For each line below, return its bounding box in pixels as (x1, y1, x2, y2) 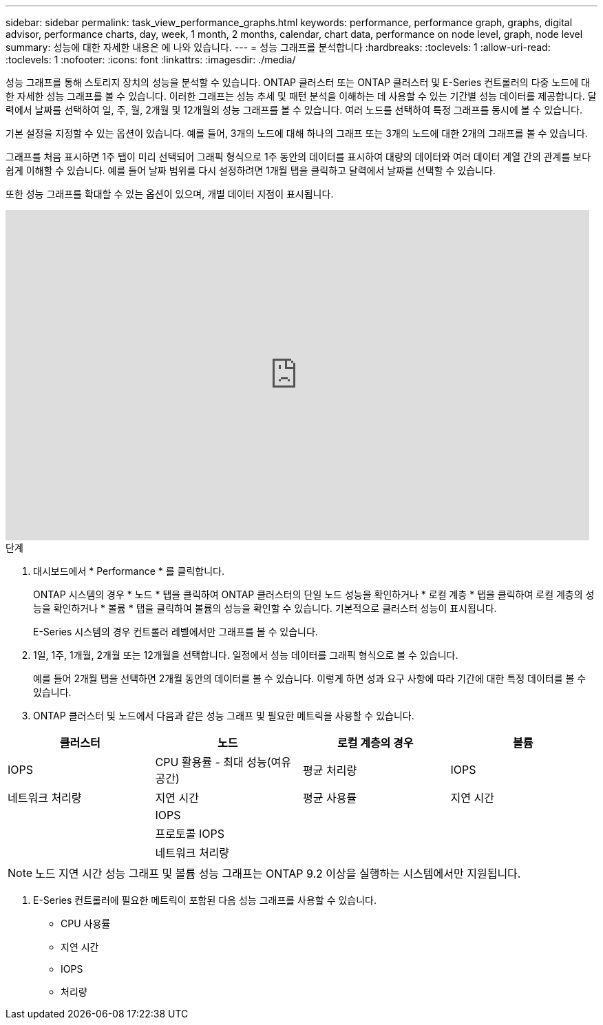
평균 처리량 (303, 763, 357, 777)
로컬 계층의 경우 (337, 736, 414, 750)
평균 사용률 (303, 791, 357, 805)
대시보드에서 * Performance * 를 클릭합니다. (33, 565, 225, 577)
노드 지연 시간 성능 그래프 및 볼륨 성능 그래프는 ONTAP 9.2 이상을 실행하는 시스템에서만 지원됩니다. (35, 867, 521, 880)
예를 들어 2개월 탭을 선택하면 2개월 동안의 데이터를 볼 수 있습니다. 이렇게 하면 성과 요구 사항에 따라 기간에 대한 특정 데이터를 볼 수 (33, 673, 586, 684)
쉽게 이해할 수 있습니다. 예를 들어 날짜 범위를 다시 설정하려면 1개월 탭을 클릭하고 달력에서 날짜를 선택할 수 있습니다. (6, 165, 496, 176)
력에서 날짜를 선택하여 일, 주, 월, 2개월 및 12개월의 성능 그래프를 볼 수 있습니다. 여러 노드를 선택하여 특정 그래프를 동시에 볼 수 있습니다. (6, 104, 582, 116)
